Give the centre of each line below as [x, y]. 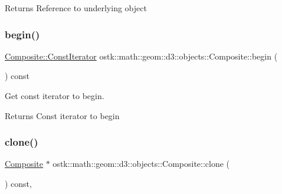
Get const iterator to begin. [55, 96]
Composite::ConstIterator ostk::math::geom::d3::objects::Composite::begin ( [141, 56]
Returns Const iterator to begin [62, 115]
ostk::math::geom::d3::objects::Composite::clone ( [141, 164]
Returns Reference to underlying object [76, 8]
